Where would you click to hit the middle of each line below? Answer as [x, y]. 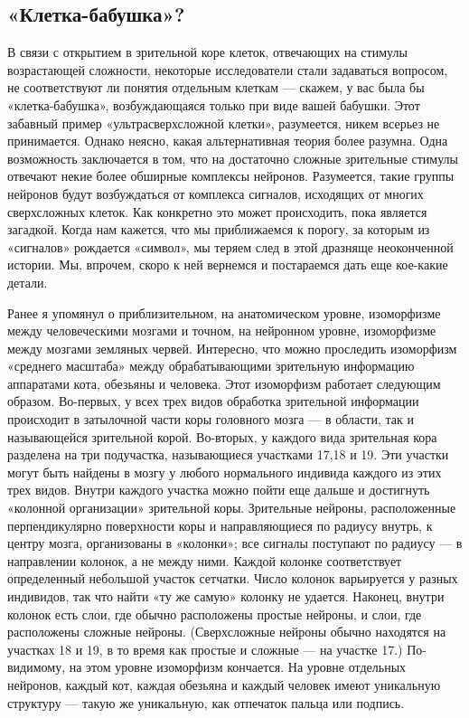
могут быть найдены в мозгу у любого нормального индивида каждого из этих [225, 472]
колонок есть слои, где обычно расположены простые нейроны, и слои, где [215, 614]
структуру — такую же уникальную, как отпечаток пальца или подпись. [206, 702]
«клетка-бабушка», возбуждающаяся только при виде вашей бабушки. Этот [214, 104]
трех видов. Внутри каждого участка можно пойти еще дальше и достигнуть [219, 490]
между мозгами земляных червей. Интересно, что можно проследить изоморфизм [232, 348]
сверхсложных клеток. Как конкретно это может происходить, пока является [217, 211]
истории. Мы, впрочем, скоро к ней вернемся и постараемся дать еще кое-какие [228, 265]
